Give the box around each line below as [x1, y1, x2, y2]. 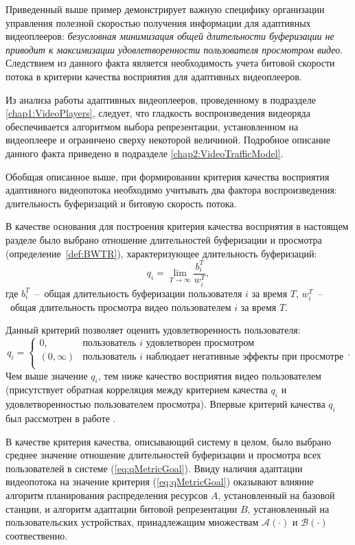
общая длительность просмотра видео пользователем [10, 299, 231, 314]
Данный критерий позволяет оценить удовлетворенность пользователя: [5, 323, 301, 337]
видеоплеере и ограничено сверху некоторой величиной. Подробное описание [5, 132, 331, 147]
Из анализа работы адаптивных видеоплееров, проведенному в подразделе [5, 92, 316, 106]
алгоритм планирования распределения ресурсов [5, 488, 208, 502]
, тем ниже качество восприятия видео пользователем [98, 368, 321, 382]
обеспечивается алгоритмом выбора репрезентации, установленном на [5, 119, 299, 133]
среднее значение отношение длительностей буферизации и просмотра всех [5, 448, 321, 462]
